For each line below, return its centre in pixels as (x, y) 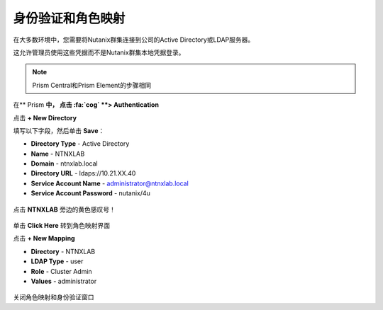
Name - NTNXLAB (58, 154)
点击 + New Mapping (44, 239)
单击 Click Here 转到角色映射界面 (61, 226)
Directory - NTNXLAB (63, 251)
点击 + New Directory (45, 117)
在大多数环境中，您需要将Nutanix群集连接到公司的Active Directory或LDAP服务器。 (134, 40)
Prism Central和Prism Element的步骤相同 (92, 85)
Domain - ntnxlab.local (65, 163)
